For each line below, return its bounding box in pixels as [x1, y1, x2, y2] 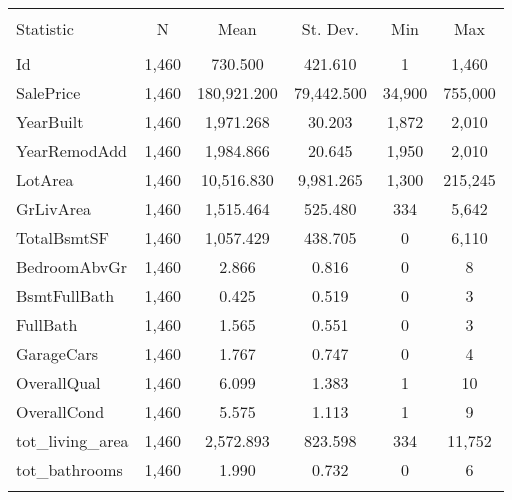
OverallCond [16, 400, 105, 423]
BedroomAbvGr [16, 255, 128, 278]
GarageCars [16, 342, 99, 365]
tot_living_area [16, 429, 129, 452]
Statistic [16, 17, 74, 40]
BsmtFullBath [16, 284, 115, 307]
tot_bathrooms [16, 458, 123, 481]
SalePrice [16, 81, 81, 104]
